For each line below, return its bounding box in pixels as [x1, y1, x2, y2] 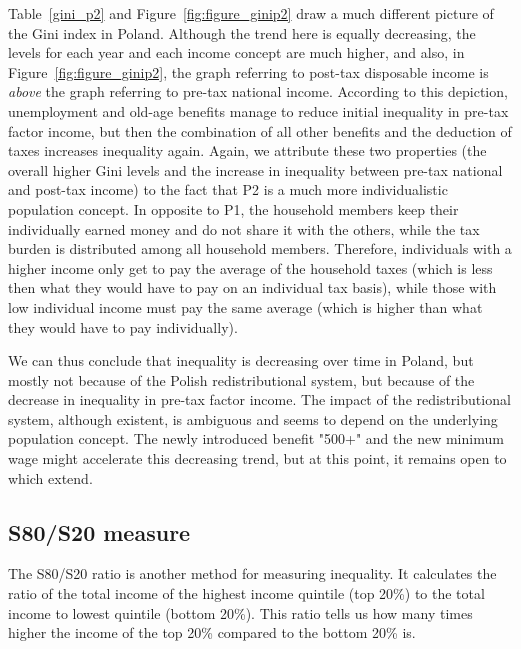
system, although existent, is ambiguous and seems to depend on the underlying [8, 408, 498, 429]
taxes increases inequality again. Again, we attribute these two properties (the [8, 140, 487, 161]
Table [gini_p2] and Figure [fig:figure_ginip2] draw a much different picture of [8, 3, 494, 23]
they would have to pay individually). [8, 316, 238, 337]
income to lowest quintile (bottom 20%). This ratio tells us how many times [8, 602, 473, 623]
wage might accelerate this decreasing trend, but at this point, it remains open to [8, 448, 507, 469]
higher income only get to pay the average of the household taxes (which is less [8, 257, 493, 278]
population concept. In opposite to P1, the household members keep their [8, 198, 459, 219]
